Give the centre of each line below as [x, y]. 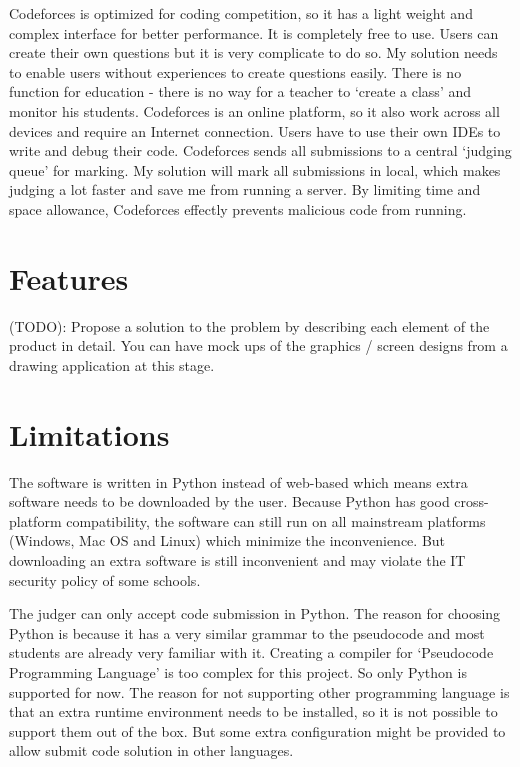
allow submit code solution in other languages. [151, 750]
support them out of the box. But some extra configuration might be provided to [257, 730]
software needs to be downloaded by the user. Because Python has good [229, 501]
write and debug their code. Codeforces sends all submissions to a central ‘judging [260, 150]
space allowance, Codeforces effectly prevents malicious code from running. [238, 208]
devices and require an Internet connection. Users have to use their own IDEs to [255, 130]
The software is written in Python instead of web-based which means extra [238, 481]
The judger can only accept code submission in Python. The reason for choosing [255, 613]
